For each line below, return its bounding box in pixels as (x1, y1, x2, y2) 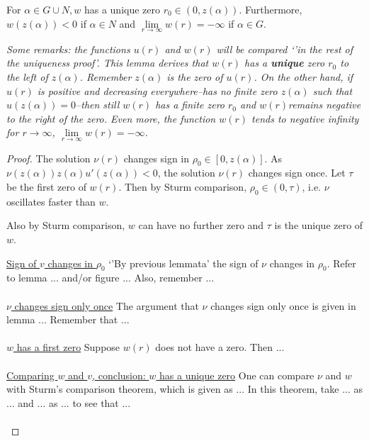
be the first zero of (6, 179, 86, 194)
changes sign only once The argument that (14, 298, 199, 313)
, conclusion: (92, 367, 146, 382)
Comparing (6, 367, 55, 382)
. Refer (327, 255, 356, 270)
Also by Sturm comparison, (6, 218, 125, 233)
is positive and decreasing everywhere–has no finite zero (37, 83, 278, 98)
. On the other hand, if (254, 69, 353, 84)
